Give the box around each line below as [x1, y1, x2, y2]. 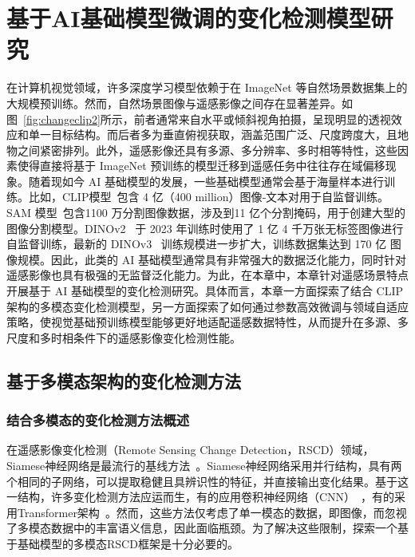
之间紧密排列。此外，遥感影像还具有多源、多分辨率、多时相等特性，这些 [17, 141, 397, 158]
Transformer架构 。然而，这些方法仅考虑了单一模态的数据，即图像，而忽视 [17, 504, 407, 520]
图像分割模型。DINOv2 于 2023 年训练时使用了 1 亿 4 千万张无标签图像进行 [6, 219, 404, 236]
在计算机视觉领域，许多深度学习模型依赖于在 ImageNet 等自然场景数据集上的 [6, 79, 408, 96]
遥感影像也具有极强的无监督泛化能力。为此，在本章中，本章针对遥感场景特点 [6, 267, 409, 283]
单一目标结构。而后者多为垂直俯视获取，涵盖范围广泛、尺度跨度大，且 [28, 126, 397, 143]
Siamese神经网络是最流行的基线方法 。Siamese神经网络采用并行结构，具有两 [6, 457, 402, 473]
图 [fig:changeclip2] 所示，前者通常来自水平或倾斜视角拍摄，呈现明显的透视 [6, 110, 391, 127]
